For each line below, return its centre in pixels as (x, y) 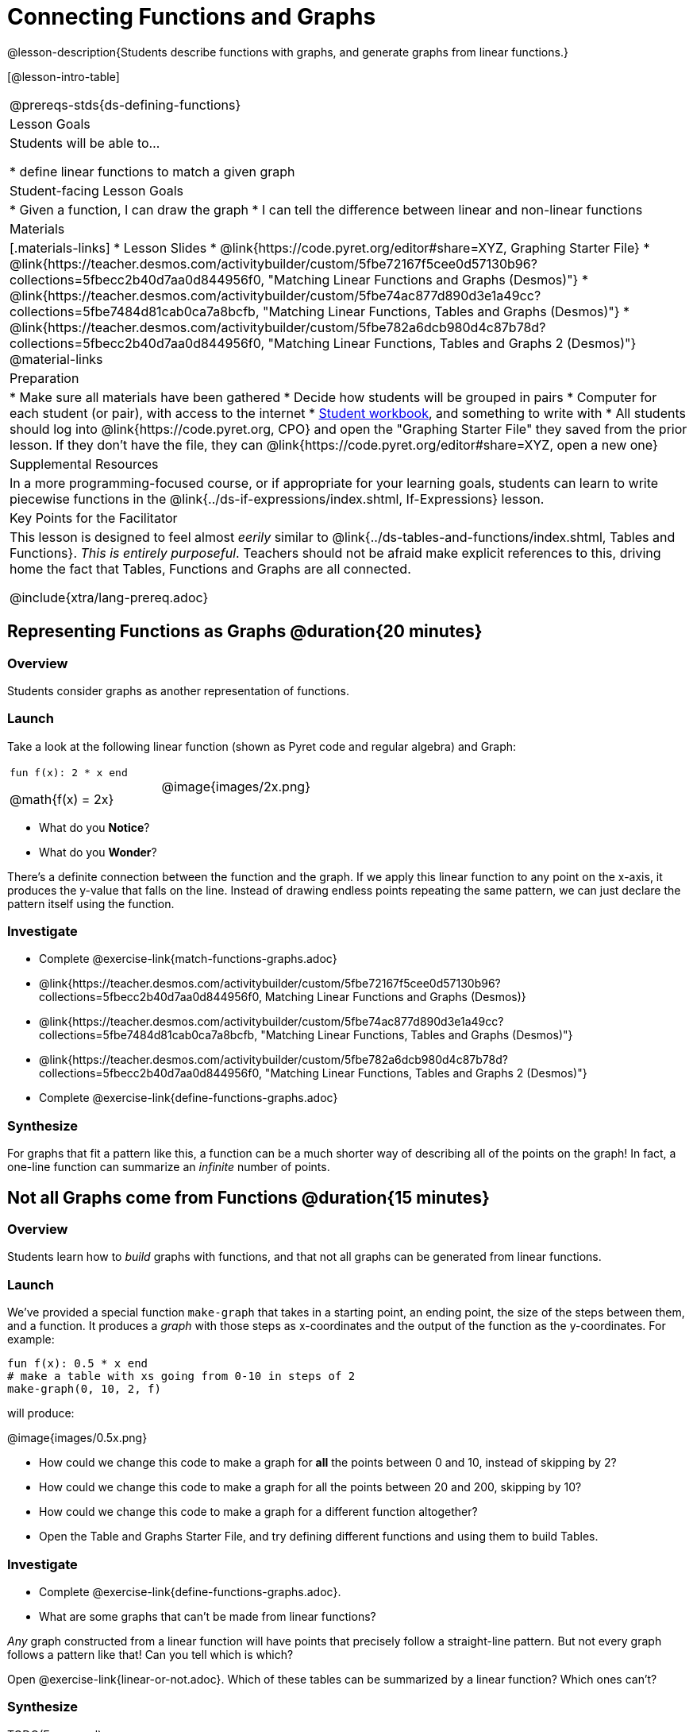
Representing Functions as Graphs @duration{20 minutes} (245, 632)
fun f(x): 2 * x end (69, 772)
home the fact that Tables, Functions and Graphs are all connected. (210, 568)
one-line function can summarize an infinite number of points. (169, 1167)
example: (31, 1340)
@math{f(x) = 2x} (62, 799)
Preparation (44, 378)
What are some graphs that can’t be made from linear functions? (208, 1616)
